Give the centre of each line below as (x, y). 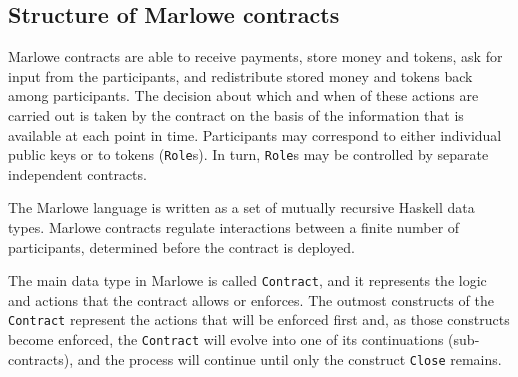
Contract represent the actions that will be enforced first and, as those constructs (259, 319)
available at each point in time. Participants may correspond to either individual (255, 134)
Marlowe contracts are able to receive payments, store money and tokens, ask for (255, 56)
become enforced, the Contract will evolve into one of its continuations (226, 339)
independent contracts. (77, 173)
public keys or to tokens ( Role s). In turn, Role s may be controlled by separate (248, 154)
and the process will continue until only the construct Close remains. (289, 358)
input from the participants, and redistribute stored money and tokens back (240, 75)
